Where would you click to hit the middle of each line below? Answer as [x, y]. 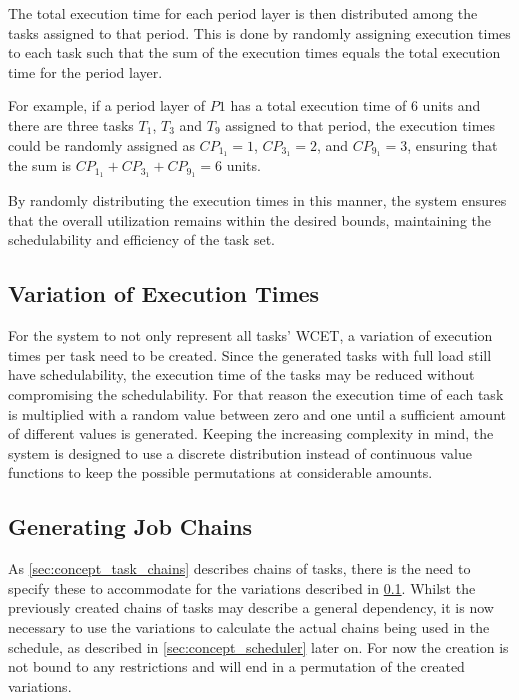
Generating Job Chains [130, 526]
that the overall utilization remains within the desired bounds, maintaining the [250, 219]
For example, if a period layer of [107, 105]
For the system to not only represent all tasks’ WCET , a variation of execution [250, 335]
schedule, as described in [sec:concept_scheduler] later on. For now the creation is [258, 646]
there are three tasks [71, 124]
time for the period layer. [85, 71]
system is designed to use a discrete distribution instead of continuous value [240, 452]
